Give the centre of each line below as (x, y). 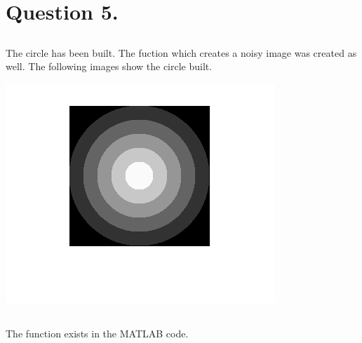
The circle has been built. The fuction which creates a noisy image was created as (181, 52)
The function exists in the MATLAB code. (97, 333)
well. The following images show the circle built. (109, 66)
